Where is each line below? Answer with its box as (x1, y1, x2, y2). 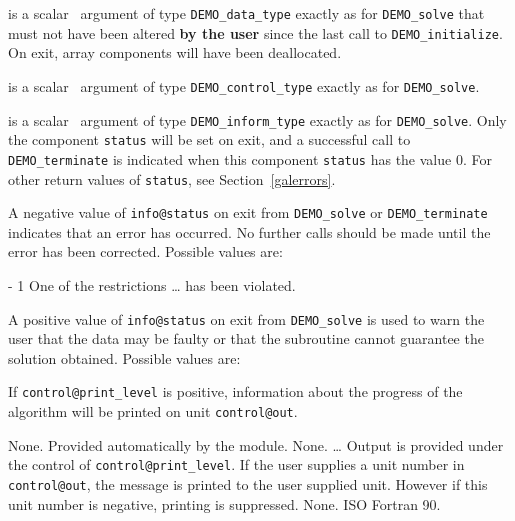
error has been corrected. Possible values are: (8, 241, 283, 262)
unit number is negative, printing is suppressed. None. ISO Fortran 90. (8, 493, 441, 514)
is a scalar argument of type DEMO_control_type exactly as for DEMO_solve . (8, 75, 480, 96)
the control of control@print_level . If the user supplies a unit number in (8, 454, 465, 475)
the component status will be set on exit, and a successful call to (8, 129, 411, 150)
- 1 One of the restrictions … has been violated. (8, 275, 296, 296)
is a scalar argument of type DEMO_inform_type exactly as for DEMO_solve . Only (8, 109, 507, 130)
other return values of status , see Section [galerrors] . (8, 168, 336, 189)
